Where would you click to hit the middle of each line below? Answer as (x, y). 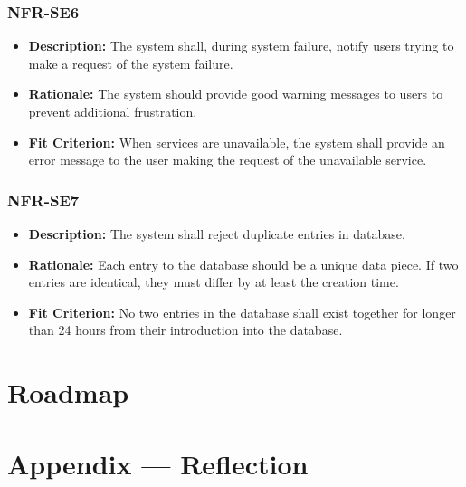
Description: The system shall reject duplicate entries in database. (217, 234)
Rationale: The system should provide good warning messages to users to (236, 94)
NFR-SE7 (43, 200)
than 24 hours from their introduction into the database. (185, 330)
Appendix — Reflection (158, 463)
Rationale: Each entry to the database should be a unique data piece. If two (243, 264)
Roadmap (68, 392)
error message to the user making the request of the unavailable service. (228, 160)
